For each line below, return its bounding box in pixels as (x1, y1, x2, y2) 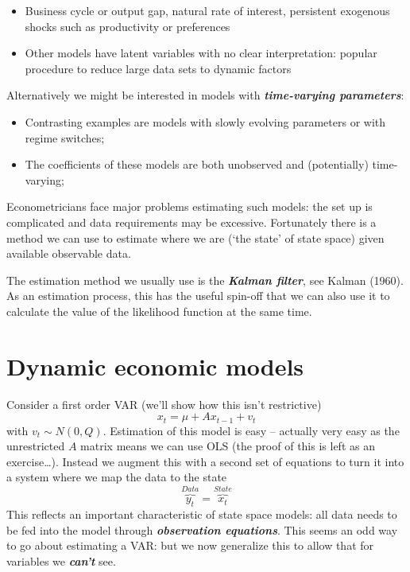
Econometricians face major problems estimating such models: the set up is (6, 198, 373, 215)
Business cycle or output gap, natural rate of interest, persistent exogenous (25, 2, 390, 18)
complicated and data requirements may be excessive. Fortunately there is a (6, 213, 377, 230)
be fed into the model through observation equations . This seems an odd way (6, 521, 398, 538)
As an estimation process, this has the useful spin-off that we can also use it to (6, 287, 390, 304)
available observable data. (6, 245, 131, 262)
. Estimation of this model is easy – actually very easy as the (102, 422, 400, 438)
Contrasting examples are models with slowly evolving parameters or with (25, 113, 386, 130)
